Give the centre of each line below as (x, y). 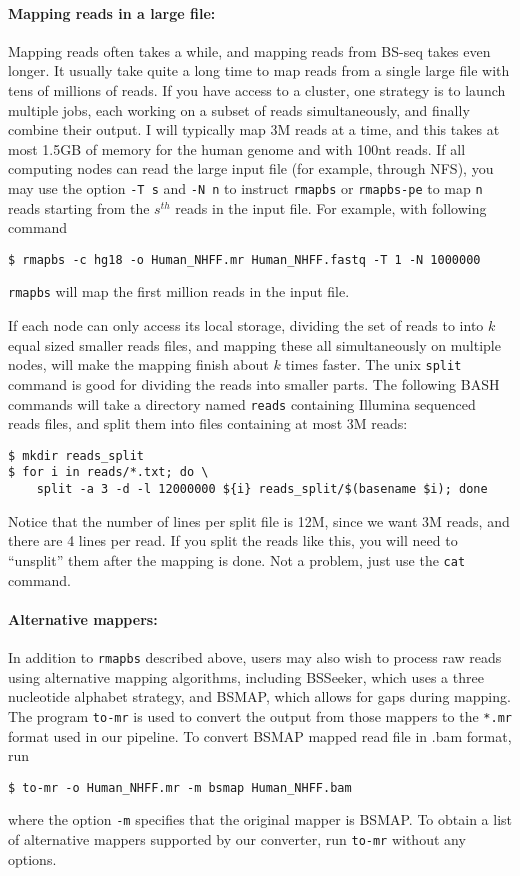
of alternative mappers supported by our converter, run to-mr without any (237, 839)
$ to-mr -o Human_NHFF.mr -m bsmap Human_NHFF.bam (180, 787)
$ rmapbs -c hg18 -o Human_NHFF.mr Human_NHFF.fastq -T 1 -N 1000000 (244, 259)
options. (32, 858)
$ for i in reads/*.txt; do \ (108, 472)
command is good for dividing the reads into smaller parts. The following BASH (254, 383)
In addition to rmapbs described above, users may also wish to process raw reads (255, 657)
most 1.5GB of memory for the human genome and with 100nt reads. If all (237, 148)
